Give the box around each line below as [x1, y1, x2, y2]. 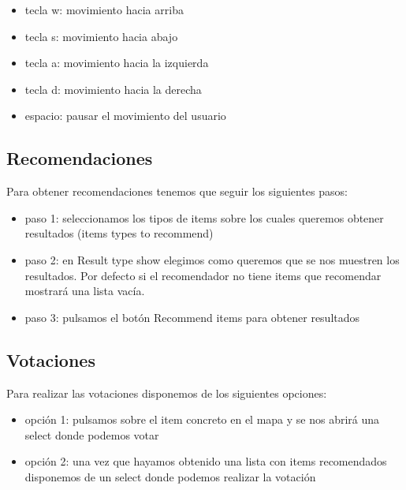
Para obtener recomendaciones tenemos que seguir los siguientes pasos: [6, 183, 348, 200]
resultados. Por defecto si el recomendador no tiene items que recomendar [24, 267, 382, 283]
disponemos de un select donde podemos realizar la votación [24, 468, 316, 484]
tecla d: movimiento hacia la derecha [24, 80, 202, 97]
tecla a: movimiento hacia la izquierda [24, 54, 209, 71]
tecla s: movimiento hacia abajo [24, 28, 178, 44]
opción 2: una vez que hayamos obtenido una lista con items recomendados [24, 453, 387, 469]
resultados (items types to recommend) [24, 225, 214, 241]
